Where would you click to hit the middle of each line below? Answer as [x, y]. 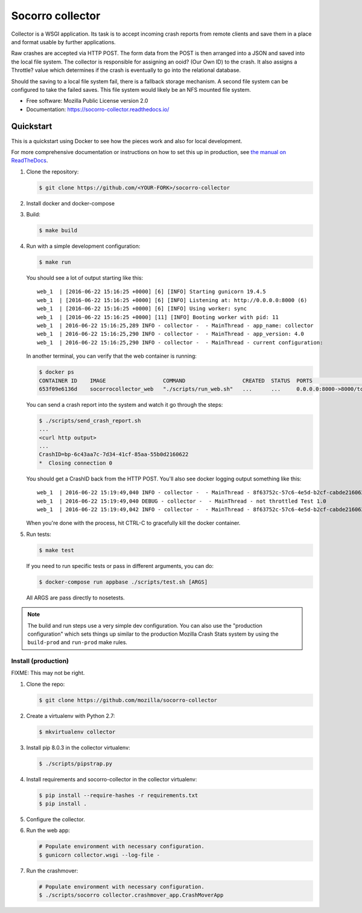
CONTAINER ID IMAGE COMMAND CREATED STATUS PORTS [176, 380]
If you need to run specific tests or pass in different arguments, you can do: [120, 566]
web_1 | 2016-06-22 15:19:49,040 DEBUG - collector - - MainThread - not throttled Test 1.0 [182, 501]
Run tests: [39, 534]
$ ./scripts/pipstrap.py [76, 763]
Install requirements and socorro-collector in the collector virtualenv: [112, 779]
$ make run [55, 262]
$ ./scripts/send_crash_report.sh [90, 421]
